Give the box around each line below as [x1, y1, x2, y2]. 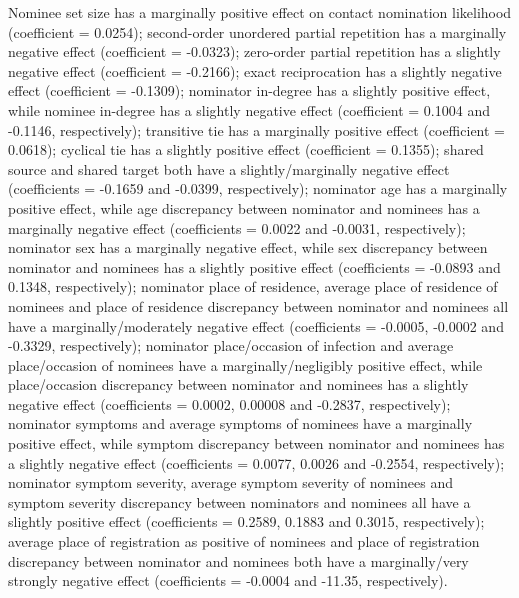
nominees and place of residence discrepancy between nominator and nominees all [8, 295, 509, 316]
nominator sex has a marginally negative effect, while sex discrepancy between [8, 237, 488, 258]
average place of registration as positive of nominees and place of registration [8, 531, 480, 552]
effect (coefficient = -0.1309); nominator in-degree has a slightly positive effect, [8, 80, 491, 101]
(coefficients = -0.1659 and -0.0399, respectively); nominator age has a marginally [8, 178, 508, 199]
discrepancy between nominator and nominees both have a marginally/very [8, 550, 469, 571]
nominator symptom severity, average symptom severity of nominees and [8, 472, 454, 493]
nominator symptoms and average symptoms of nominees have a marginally [8, 413, 473, 434]
